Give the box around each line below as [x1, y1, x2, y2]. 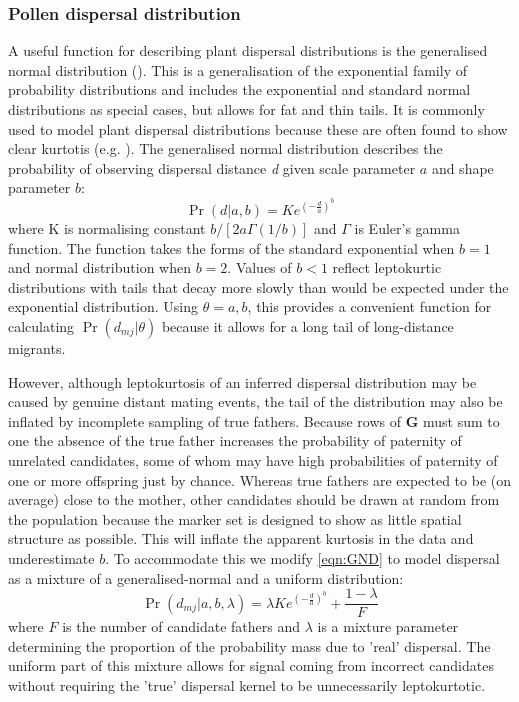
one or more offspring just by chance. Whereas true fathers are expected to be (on [8, 469, 511, 490]
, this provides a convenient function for [247, 296, 492, 317]
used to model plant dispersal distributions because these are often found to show [8, 118, 508, 139]
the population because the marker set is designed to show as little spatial [8, 508, 462, 529]
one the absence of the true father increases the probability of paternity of [8, 430, 462, 451]
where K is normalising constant [8, 218, 206, 239]
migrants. [8, 338, 66, 358]
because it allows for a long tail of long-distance [161, 316, 454, 336]
